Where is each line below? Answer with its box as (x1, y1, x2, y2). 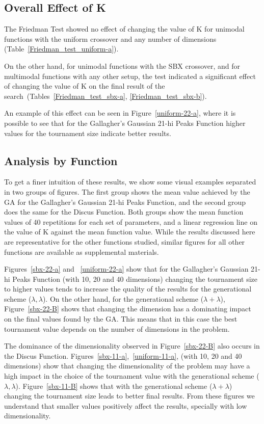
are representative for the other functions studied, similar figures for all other (4, 236, 245, 247)
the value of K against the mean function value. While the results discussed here (4, 226, 255, 237)
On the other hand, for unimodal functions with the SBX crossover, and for (4, 60, 241, 71)
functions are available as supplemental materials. (4, 246, 159, 257)
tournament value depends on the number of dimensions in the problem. (4, 323, 230, 334)
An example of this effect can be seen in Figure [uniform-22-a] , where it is (4, 108, 236, 118)
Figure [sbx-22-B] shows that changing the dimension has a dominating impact (4, 303, 251, 314)
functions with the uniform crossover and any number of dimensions (4, 33, 217, 44)
